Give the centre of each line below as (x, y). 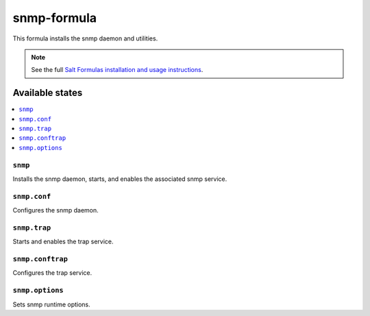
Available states (48, 93)
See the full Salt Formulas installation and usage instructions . (117, 70)
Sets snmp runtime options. (51, 304)
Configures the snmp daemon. (56, 210)
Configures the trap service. (52, 273)
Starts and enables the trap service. (63, 242)
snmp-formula (55, 18)
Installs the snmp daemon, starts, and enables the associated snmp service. (120, 179)
